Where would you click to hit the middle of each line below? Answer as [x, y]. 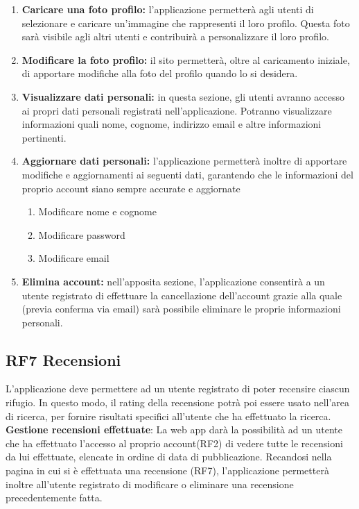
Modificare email [74, 258]
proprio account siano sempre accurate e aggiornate [131, 188]
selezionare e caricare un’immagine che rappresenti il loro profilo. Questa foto [186, 23]
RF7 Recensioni [63, 359]
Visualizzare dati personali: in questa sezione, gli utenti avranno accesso [183, 96]
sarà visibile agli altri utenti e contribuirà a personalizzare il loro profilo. [175, 36]
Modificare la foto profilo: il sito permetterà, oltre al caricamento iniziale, [186, 59]
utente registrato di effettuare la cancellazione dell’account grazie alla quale [182, 295]
